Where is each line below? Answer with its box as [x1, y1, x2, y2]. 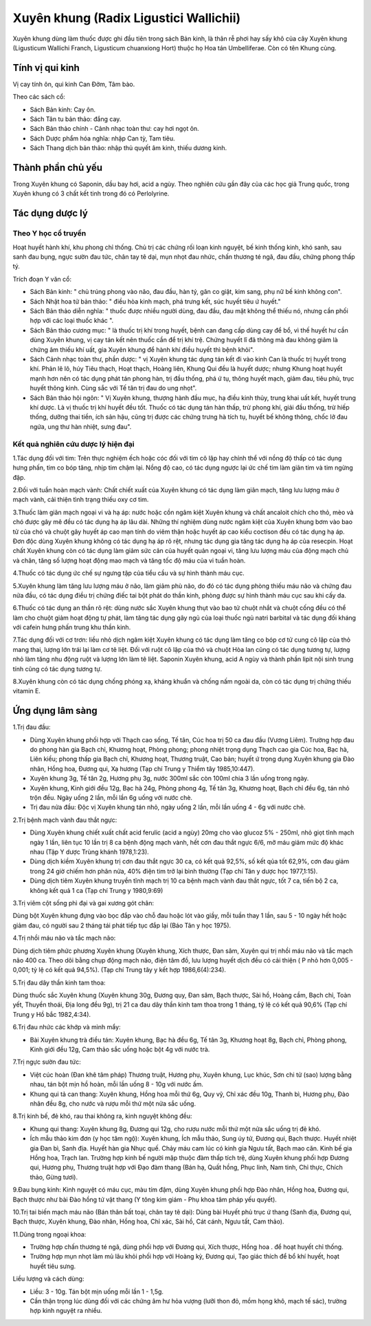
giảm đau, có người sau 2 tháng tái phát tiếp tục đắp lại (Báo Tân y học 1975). [12, 921, 232, 929]
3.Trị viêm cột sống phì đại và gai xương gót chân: [12, 898, 155, 907]
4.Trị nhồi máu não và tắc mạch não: [12, 934, 116, 943]
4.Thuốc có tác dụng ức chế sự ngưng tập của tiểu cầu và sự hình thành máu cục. [12, 569, 245, 578]
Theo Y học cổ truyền [12, 229, 87, 238]
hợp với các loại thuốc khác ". [30, 317, 114, 325]
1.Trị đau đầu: [12, 723, 51, 731]
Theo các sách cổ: [12, 93, 65, 101]
